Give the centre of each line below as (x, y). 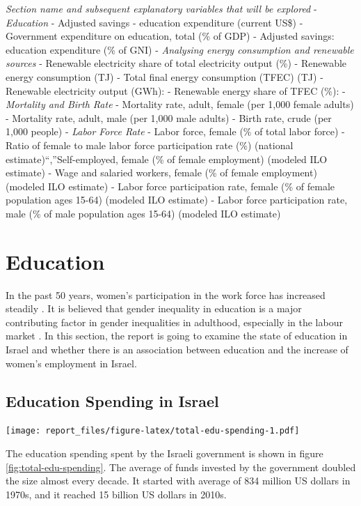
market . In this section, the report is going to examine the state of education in (177, 336)
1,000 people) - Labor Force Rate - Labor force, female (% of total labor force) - (175, 131)
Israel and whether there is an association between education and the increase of (177, 349)
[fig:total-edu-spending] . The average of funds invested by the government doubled (181, 467)
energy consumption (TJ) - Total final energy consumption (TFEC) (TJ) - (165, 76)
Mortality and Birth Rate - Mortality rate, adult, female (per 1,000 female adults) (180, 104)
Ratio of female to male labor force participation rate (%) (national (150, 145)
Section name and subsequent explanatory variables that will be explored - (161, 8)
